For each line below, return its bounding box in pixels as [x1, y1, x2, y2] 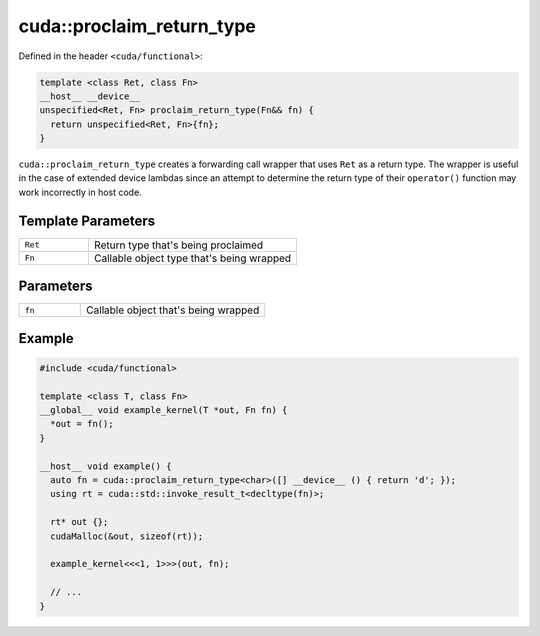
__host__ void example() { [39, 460, 172, 472]
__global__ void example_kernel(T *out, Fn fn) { [39, 405, 288, 416]
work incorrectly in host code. [18, 186, 142, 198]
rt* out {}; [50, 516, 109, 528]
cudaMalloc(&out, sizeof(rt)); [50, 530, 204, 542]
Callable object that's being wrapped [86, 303, 260, 317]
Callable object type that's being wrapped [93, 251, 292, 265]
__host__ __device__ [39, 90, 140, 102]
